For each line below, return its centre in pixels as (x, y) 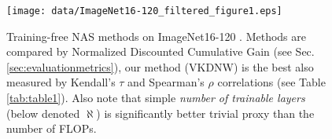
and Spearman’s (166, 82)
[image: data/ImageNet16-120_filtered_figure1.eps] (144, 11)
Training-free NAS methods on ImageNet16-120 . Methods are (156, 36)
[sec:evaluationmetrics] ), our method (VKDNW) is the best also (160, 66)
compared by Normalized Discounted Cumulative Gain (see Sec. (160, 51)
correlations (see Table (271, 82)
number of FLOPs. (52, 128)
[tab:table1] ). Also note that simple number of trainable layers (156, 98)
